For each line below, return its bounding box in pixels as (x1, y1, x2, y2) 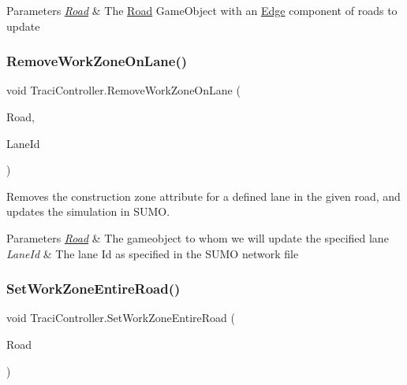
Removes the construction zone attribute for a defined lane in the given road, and (6, 187, 401, 204)
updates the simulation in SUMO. (6, 203, 170, 220)
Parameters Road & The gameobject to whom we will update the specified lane (6, 229, 389, 246)
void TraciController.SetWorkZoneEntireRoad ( (6, 309, 235, 326)
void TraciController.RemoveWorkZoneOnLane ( (6, 82, 241, 98)
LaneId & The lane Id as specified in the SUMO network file (6, 245, 299, 261)
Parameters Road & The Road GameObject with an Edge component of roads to (6, 2, 398, 18)
